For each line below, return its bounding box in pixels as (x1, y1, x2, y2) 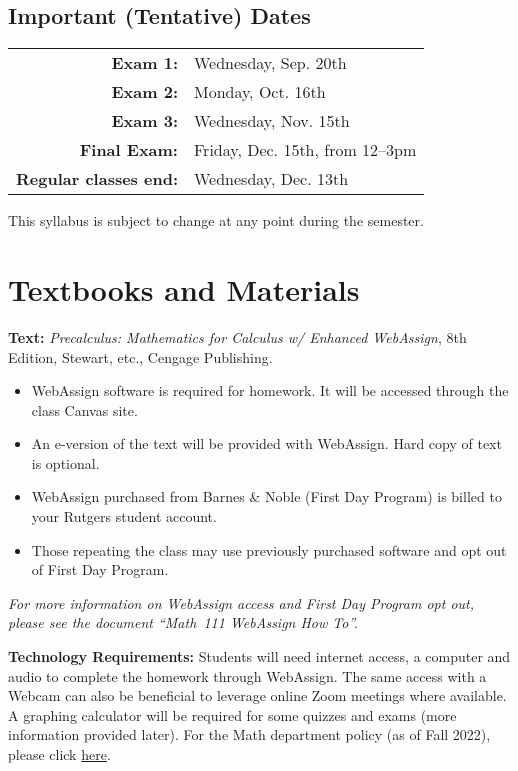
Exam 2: (111, 80, 178, 104)
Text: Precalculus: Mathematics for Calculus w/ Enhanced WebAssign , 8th (8, 326, 467, 347)
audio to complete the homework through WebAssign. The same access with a (8, 665, 487, 686)
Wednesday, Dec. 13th (193, 167, 349, 191)
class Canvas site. (31, 399, 138, 420)
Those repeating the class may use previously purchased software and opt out (31, 539, 507, 560)
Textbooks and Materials (8, 268, 360, 309)
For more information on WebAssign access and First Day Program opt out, (8, 592, 475, 613)
